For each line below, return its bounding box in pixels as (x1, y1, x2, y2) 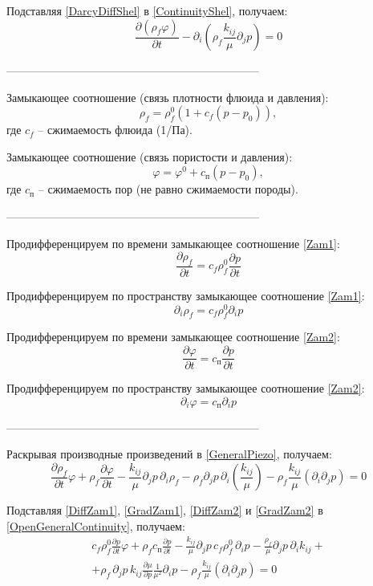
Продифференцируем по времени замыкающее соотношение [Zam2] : (6, 328, 340, 345)
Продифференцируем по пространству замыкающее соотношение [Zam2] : (6, 380, 365, 397)
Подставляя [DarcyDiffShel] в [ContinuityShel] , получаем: (6, 2, 288, 18)
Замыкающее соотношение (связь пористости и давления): (6, 148, 293, 165)
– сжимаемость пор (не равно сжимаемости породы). (38, 181, 298, 197)
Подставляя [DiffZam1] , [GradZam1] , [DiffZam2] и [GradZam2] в (6, 502, 323, 519)
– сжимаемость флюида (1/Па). (38, 121, 193, 138)
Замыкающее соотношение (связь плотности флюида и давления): (6, 88, 329, 105)
